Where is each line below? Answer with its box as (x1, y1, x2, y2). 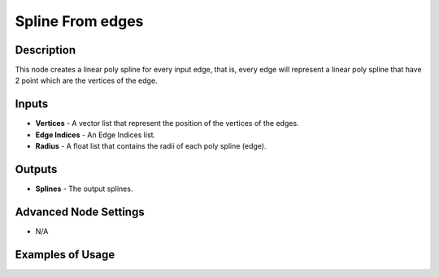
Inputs (15, 97, 49, 111)
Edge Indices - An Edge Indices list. (35, 130, 156, 140)
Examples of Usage (15, 248, 115, 262)
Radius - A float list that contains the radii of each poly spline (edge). (35, 141, 267, 151)
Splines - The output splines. (35, 184, 133, 194)
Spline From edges (15, 12, 144, 30)
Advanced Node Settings (15, 205, 146, 219)
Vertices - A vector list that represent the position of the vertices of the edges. (35, 119, 300, 128)
